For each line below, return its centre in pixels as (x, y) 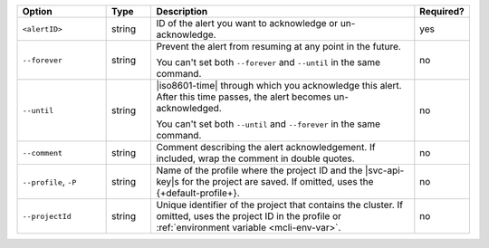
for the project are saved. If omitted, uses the (278, 181)
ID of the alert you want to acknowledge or (247, 23)
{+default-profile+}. (198, 193)
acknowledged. (189, 108)
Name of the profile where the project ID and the (259, 170)
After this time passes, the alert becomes (244, 97)
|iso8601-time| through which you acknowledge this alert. (279, 86)
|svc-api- (385, 170)
